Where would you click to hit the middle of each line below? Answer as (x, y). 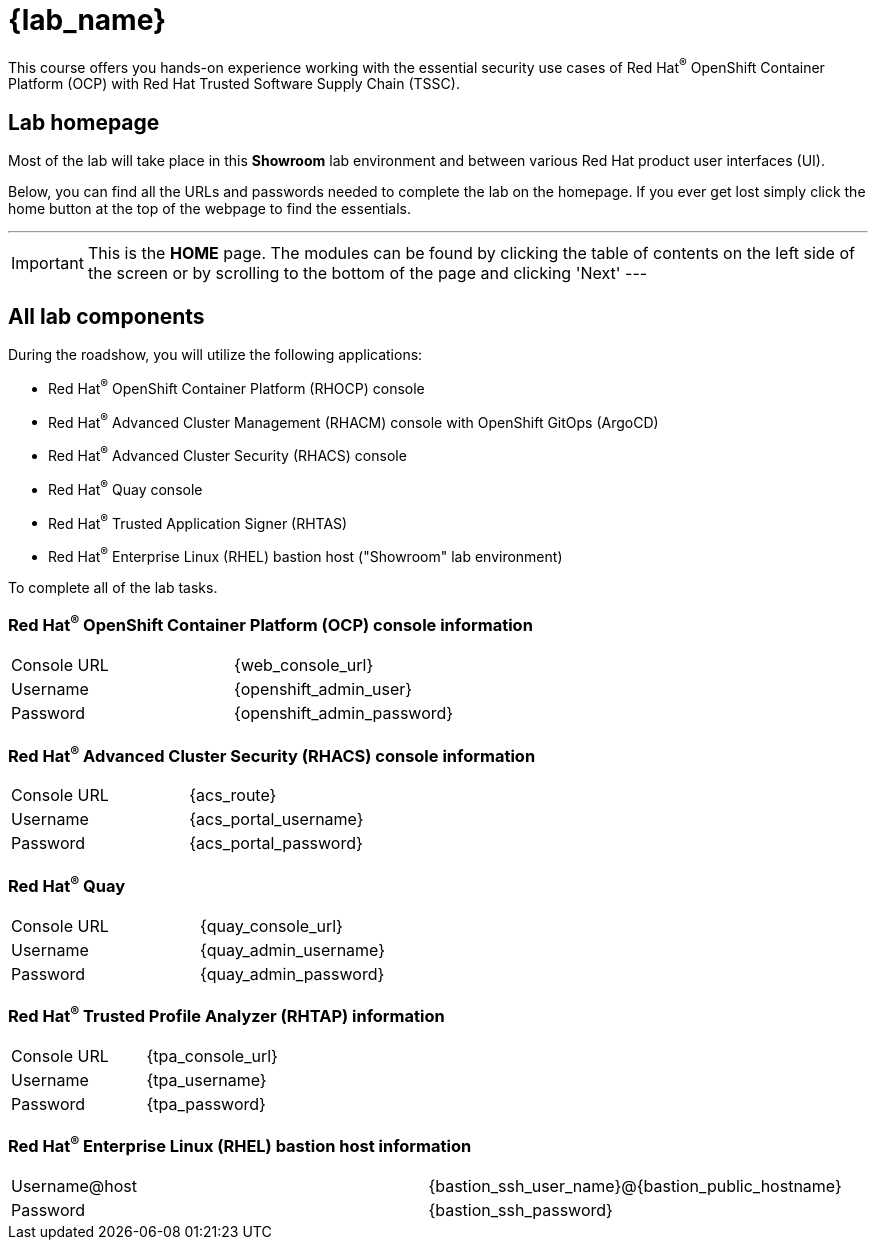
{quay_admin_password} (292, 973)
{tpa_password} (206, 1103)
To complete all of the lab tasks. (113, 588)
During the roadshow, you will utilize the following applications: (215, 355)
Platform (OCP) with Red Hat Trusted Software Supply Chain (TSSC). (234, 84)
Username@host (74, 1186)
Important (47, 263)
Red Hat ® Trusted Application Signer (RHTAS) (198, 521)
